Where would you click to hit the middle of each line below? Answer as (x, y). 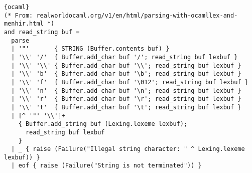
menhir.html (24, 24)
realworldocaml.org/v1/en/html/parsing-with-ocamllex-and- (137, 15)
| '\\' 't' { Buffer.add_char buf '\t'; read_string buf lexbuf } (126, 107)
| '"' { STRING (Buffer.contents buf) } (90, 49)
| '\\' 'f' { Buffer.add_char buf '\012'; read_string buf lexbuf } (130, 82)
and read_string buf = (42, 32)
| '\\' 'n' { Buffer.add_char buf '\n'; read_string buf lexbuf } (126, 91)
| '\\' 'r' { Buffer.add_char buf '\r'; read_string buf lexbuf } (126, 99)
